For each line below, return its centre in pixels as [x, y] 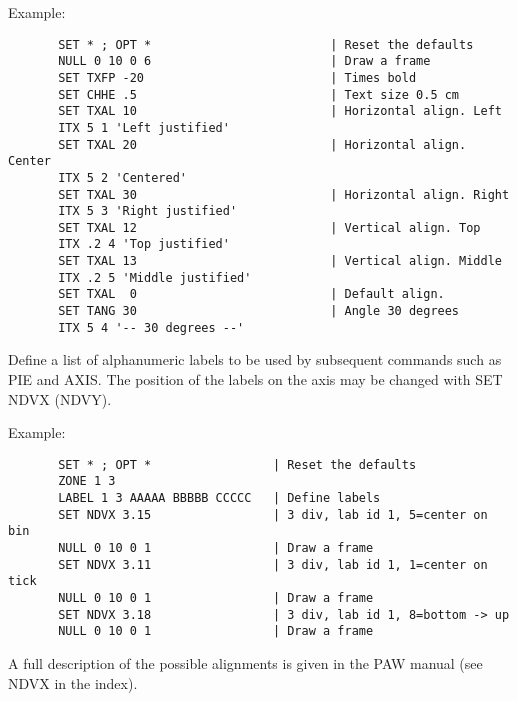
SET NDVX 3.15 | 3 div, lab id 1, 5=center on [273, 514]
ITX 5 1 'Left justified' [144, 127]
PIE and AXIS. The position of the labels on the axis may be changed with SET [255, 379]
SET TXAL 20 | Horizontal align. [262, 144]
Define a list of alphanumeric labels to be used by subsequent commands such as [255, 359]
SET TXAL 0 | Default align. [251, 294]
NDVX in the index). [73, 682]
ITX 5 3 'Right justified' [148, 211]
